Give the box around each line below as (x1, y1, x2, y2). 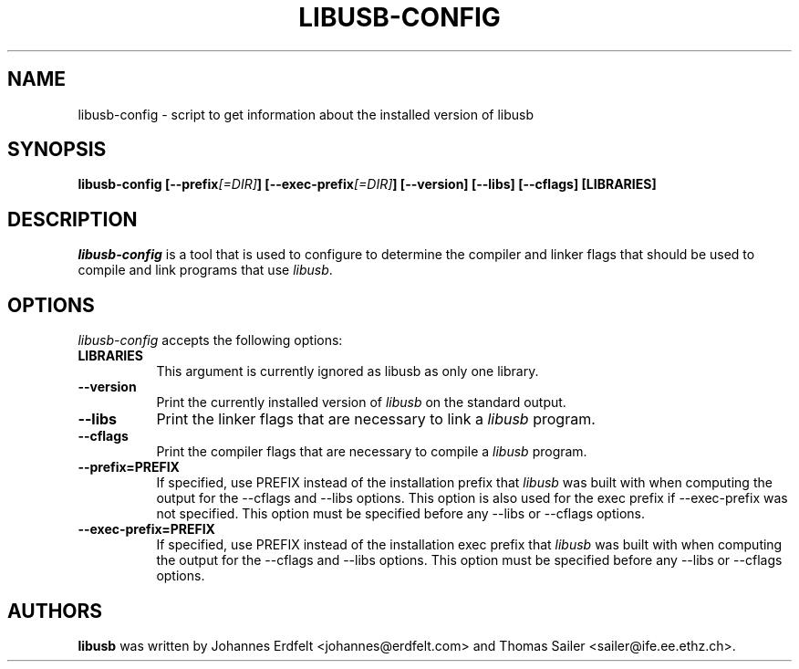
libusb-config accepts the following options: (78, 332, 343, 349)
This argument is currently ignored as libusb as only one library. (156, 363, 539, 380)
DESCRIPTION (7, 207, 138, 231)
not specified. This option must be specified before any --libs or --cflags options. (156, 506, 645, 522)
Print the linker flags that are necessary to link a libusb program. (156, 410, 596, 429)
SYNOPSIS (7, 138, 107, 162)
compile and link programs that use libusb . (78, 262, 333, 278)
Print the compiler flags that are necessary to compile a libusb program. (156, 444, 587, 460)
